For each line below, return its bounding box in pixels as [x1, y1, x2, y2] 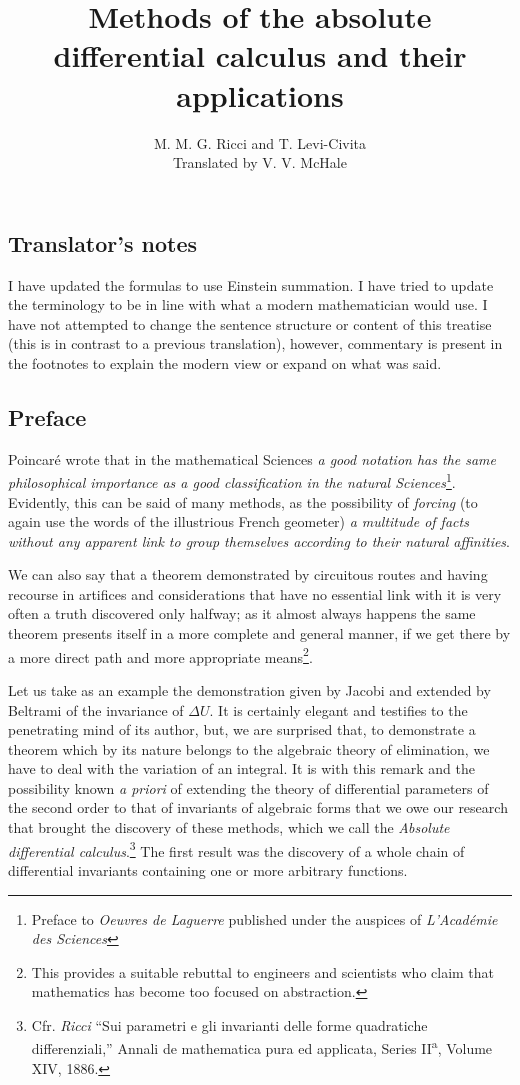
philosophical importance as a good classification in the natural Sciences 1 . [8, 469, 456, 492]
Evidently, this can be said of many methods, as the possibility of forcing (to [8, 491, 478, 512]
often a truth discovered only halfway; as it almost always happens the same [8, 603, 476, 624]
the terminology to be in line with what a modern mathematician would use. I [8, 294, 488, 315]
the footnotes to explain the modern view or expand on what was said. [8, 352, 442, 373]
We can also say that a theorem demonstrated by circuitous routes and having [8, 564, 488, 585]
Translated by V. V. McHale [173, 152, 347, 173]
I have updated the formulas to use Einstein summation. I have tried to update [8, 274, 494, 295]
